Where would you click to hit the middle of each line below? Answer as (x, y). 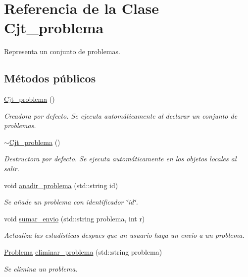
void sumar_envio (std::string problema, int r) (74, 218)
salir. (12, 169)
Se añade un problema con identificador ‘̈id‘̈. (71, 202)
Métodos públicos (50, 78)
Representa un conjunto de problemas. (62, 51)
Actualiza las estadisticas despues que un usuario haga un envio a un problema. (124, 235)
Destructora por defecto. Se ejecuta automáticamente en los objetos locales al (120, 159)
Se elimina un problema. (41, 268)
